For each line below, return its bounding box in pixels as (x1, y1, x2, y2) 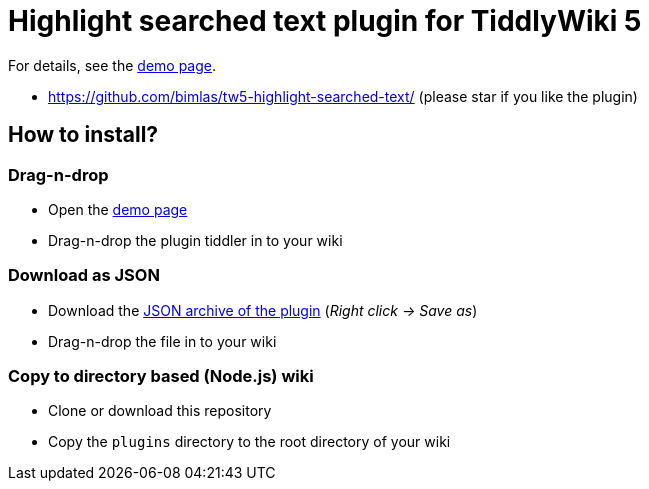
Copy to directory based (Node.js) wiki (8, 366, 314, 387)
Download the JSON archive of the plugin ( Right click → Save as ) (48, 301, 478, 319)
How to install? (8, 122, 159, 148)
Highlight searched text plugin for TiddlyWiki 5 (8, 4, 642, 38)
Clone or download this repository (48, 402, 272, 420)
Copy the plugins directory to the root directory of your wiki (48, 433, 451, 451)
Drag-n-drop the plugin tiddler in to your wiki (48, 231, 343, 249)
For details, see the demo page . (8, 56, 217, 74)
